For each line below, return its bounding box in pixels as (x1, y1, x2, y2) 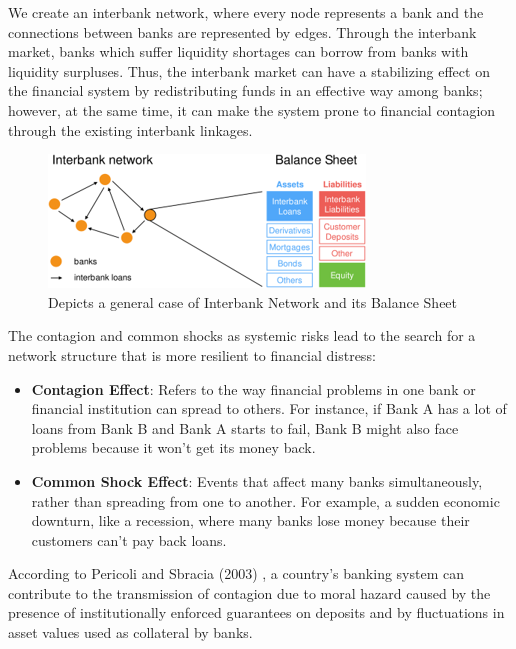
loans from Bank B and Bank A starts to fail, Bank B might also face (31, 417, 459, 438)
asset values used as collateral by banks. (8, 622, 253, 643)
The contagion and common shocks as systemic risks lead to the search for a (8, 325, 476, 346)
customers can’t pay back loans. (31, 529, 227, 550)
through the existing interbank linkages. (8, 119, 253, 140)
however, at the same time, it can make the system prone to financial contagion (8, 99, 496, 120)
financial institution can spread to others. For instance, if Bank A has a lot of (31, 398, 507, 419)
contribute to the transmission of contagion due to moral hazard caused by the (8, 582, 491, 603)
